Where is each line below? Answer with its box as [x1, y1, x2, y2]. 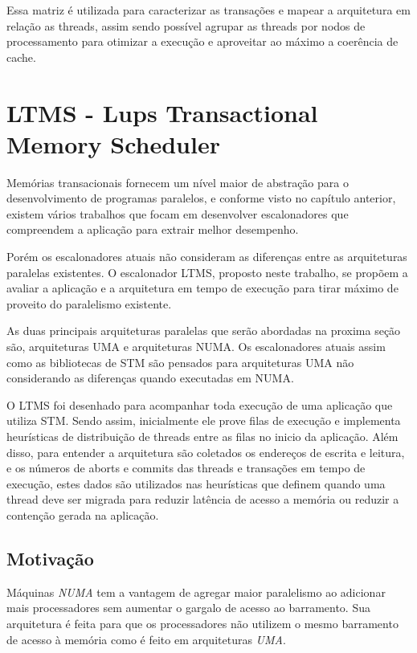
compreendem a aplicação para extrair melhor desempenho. [6, 221, 299, 238]
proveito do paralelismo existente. [6, 295, 172, 312]
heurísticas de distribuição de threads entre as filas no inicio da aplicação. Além [6, 428, 399, 444]
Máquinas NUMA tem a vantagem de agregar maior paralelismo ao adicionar [6, 583, 386, 600]
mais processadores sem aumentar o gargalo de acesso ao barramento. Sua [6, 599, 370, 616]
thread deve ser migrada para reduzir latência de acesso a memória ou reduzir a [6, 491, 399, 508]
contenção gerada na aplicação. [6, 506, 159, 523]
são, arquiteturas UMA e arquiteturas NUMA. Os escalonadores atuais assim [6, 338, 386, 355]
